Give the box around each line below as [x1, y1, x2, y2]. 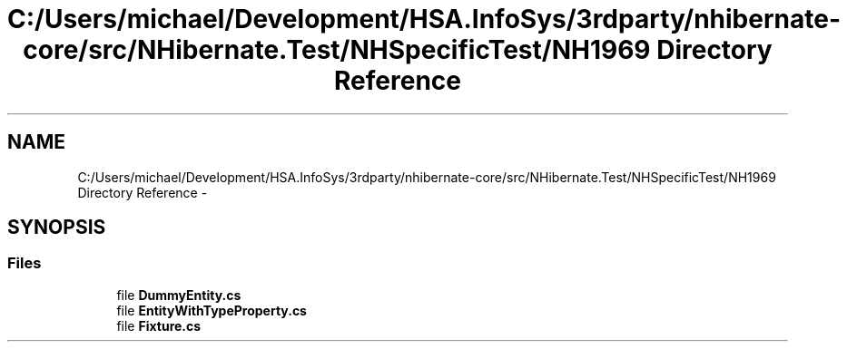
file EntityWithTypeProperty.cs [116, 302, 307, 318]
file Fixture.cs [116, 317, 202, 334]
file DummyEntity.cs [116, 286, 241, 303]
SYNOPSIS [7, 216, 106, 239]
